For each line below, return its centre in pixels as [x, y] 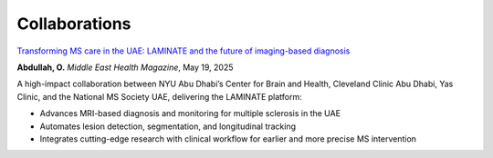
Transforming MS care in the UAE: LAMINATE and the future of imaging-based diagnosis [184, 51]
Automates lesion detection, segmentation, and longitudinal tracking [168, 126]
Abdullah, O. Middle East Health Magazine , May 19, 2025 [125, 67]
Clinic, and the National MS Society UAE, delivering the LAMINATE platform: [160, 96]
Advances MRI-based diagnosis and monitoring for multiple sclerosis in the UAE [190, 114]
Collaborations [74, 24]
